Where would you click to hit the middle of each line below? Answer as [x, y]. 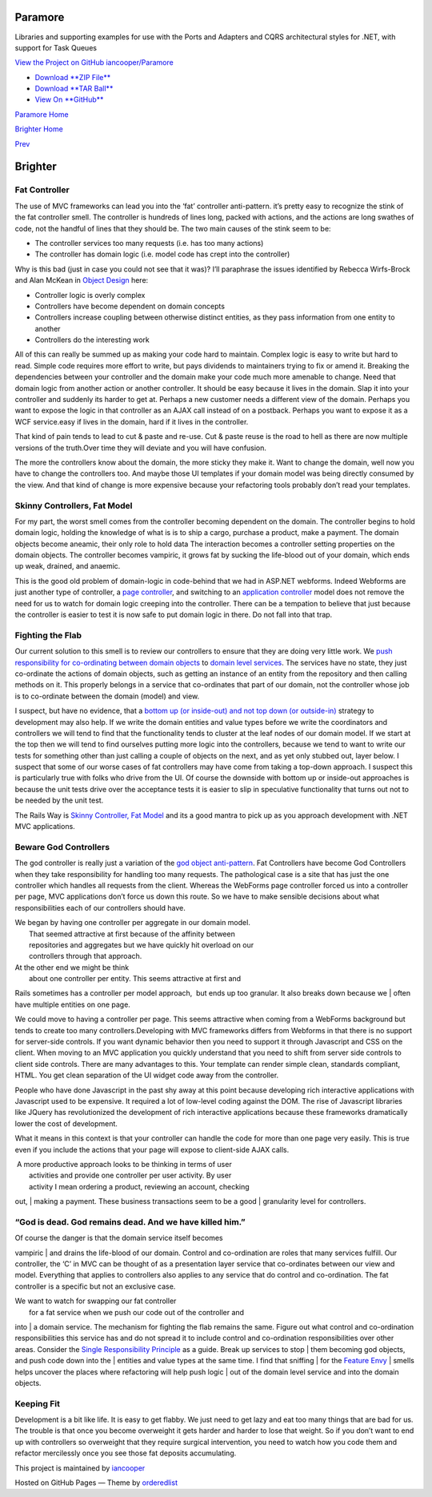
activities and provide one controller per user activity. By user [130, 1175]
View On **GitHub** [69, 99]
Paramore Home [42, 114]
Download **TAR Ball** [74, 89]
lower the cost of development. [66, 1123]
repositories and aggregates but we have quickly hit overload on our [142, 944]
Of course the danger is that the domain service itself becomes [119, 1238]
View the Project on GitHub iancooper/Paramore [94, 62]
